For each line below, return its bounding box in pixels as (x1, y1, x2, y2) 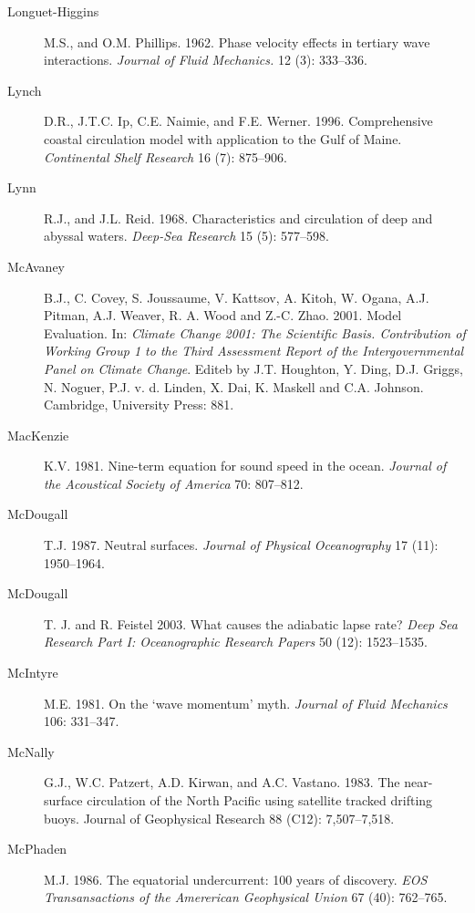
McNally (7, 742, 55, 761)
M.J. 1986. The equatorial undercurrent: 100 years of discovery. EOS (44, 869, 428, 888)
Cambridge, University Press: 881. (44, 395, 234, 414)
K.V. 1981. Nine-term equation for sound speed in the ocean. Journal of (44, 456, 447, 475)
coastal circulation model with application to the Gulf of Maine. (44, 129, 402, 148)
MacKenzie (7, 425, 69, 444)
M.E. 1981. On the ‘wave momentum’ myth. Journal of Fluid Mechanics (44, 693, 448, 712)
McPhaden (7, 839, 67, 858)
